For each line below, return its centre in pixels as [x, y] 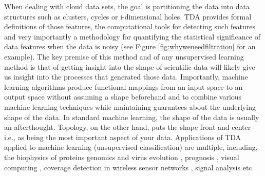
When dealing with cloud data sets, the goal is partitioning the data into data [127, 6]
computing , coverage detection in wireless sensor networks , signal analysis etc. [129, 167]
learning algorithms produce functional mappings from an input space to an [124, 86]
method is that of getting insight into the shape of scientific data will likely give [130, 66]
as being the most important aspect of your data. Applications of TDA [129, 137]
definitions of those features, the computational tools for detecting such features [130, 26]
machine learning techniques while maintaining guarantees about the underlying [130, 106]
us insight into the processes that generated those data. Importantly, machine [126, 77]
